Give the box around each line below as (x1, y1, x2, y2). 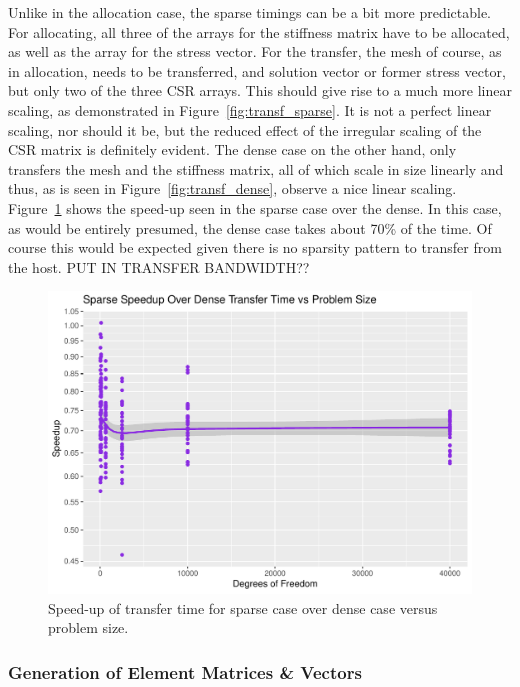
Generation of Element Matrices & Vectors (8, 659, 362, 684)
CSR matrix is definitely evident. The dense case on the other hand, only (8, 139, 457, 160)
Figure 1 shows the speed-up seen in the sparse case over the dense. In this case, (8, 197, 502, 218)
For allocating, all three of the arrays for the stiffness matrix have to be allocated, (8, 21, 510, 42)
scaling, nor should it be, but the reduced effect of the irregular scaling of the (8, 119, 482, 140)
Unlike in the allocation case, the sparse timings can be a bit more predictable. (8, 2, 492, 22)
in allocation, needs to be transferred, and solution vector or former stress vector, (8, 60, 506, 81)
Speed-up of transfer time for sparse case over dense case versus (48, 597, 438, 618)
